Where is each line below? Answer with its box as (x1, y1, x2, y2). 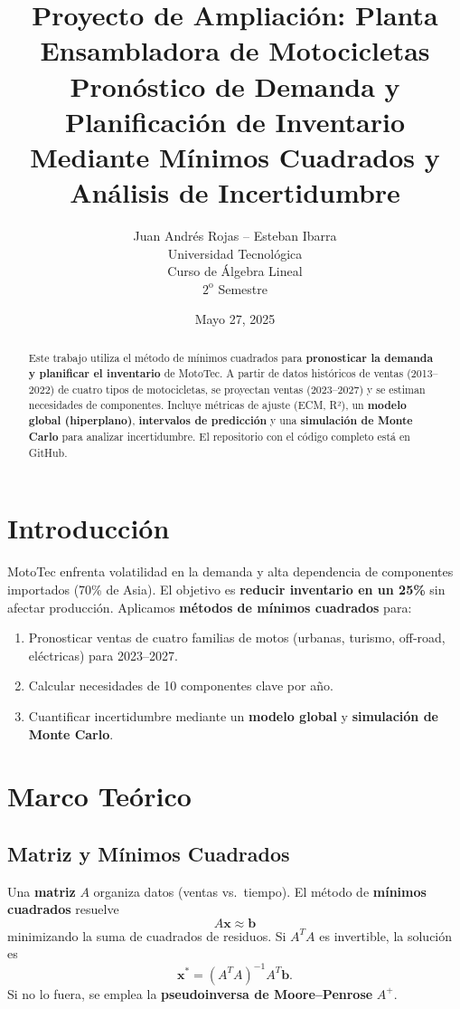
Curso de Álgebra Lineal (167, 262, 303, 281)
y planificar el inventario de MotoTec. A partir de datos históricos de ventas (28, 366, 404, 382)
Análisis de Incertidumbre (70, 174, 400, 211)
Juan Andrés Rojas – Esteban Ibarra (133, 226, 337, 245)
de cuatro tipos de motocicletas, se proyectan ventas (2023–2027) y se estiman (58, 382, 426, 397)
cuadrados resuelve (7, 900, 119, 919)
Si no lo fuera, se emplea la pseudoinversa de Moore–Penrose (7, 984, 373, 1003)
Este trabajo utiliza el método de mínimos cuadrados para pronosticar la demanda (28, 349, 434, 366)
